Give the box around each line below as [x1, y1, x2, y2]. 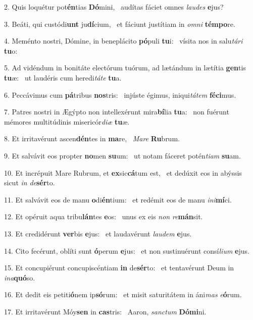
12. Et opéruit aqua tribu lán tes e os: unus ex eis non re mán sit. [4, 211, 203, 222]
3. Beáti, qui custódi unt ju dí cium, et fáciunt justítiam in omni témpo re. [4, 18, 235, 29]
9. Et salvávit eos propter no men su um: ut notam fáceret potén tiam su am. [4, 150, 241, 161]
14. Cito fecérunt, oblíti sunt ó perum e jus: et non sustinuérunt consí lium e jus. [4, 245, 249, 256]
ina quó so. [4, 272, 35, 283]
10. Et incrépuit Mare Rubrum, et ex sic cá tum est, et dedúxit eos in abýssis [4, 167, 242, 178]
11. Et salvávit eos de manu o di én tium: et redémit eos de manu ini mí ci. [4, 194, 232, 205]
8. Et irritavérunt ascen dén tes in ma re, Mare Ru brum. [4, 133, 180, 144]
